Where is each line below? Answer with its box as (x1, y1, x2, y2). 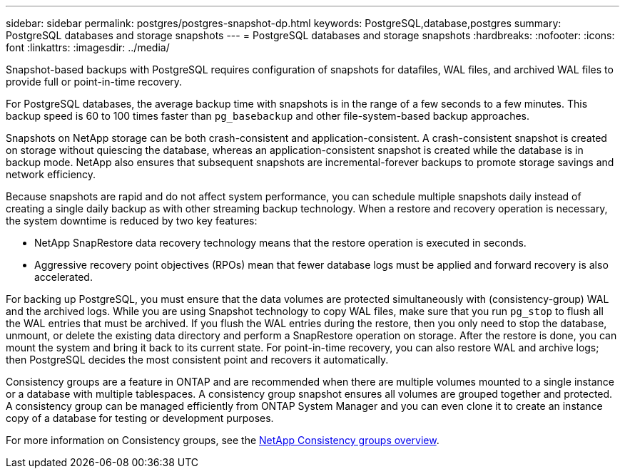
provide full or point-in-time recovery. (6, 76, 183, 88)
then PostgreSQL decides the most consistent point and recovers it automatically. (6, 354, 389, 366)
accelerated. (34, 271, 93, 283)
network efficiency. (6, 168, 96, 180)
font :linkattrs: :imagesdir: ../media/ (6, 41, 170, 53)
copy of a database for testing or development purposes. (6, 412, 274, 424)
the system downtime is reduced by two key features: (6, 215, 258, 227)
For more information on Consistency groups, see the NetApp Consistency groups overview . (6, 434, 439, 446)
